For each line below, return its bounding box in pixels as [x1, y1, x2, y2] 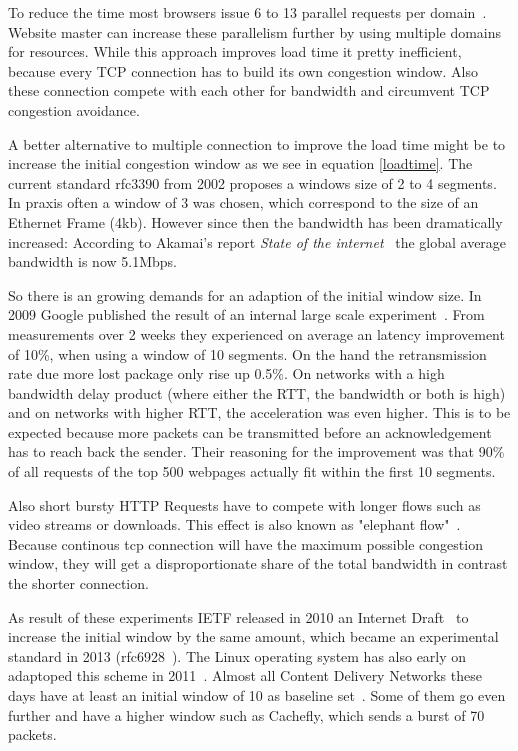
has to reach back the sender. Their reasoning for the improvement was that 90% [8, 441, 505, 462]
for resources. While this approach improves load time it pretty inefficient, [8, 41, 462, 62]
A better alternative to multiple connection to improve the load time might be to [8, 133, 506, 154]
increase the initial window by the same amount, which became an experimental [8, 626, 499, 647]
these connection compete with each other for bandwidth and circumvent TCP [8, 80, 490, 101]
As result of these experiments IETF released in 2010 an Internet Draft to [8, 606, 469, 627]
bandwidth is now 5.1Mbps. [8, 251, 177, 272]
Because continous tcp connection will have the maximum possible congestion [8, 533, 483, 554]
